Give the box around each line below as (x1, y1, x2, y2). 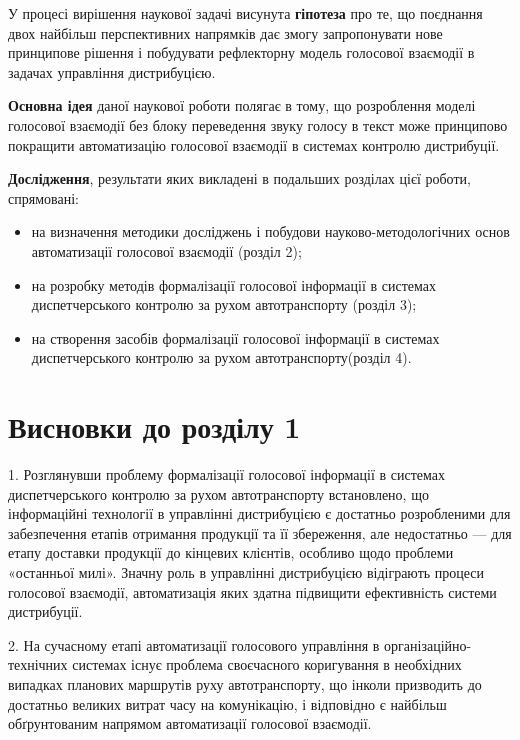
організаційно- (384, 634, 472, 655)
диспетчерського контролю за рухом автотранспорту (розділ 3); (31, 294, 417, 315)
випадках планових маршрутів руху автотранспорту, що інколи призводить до (8, 673, 482, 694)
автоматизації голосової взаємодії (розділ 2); (31, 240, 302, 261)
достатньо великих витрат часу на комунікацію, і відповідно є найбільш (8, 693, 447, 714)
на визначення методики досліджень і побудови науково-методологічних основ (31, 221, 510, 242)
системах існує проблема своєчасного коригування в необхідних (72, 654, 462, 675)
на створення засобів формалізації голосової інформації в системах (31, 327, 440, 348)
